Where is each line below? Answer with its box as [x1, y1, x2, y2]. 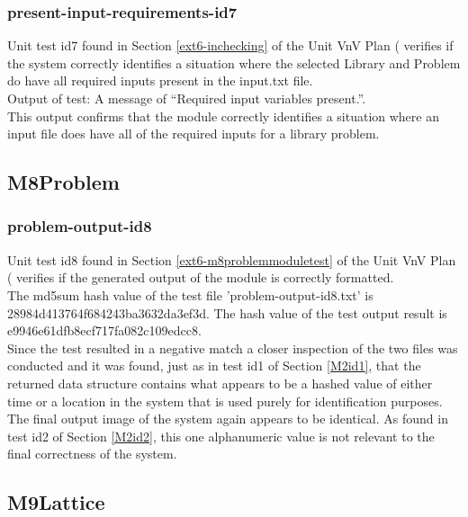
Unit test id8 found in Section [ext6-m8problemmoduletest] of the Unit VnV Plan [7, 250, 456, 269]
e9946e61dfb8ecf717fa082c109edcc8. [7, 321, 202, 340]
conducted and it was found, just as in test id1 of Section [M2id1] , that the [7, 356, 421, 375]
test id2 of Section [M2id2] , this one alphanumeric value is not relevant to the [7, 426, 435, 445]
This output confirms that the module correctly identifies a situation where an [7, 106, 439, 125]
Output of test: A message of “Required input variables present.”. [7, 89, 366, 107]
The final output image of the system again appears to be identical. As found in [7, 409, 448, 428]
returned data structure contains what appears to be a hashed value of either [7, 373, 433, 392]
